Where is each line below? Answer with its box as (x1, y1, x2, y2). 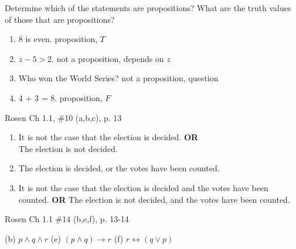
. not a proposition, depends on (52, 52, 164, 64)
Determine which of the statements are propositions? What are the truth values (5, 2, 291, 13)
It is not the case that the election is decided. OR (18, 131, 199, 143)
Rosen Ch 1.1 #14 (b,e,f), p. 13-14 (5, 213, 129, 225)
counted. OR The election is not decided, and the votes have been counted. (18, 193, 290, 205)
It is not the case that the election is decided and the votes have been (18, 181, 268, 193)
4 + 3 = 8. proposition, (18, 91, 103, 103)
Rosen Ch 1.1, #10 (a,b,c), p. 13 (5, 111, 122, 123)
